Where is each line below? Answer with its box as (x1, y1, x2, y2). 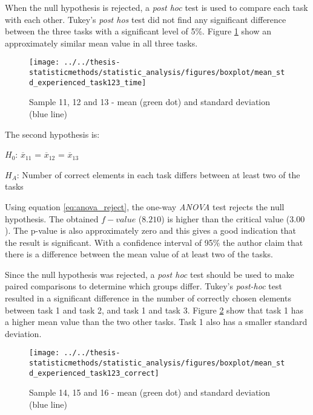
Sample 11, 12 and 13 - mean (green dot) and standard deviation (29, 95, 271, 108)
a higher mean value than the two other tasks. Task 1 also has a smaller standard (5, 315, 308, 328)
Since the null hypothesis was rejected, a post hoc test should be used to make (5, 268, 294, 280)
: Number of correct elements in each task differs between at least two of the (16, 168, 300, 181)
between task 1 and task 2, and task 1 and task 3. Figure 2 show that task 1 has (5, 303, 304, 316)
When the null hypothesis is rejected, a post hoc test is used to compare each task (5, 1, 308, 13)
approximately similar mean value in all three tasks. (5, 36, 198, 49)
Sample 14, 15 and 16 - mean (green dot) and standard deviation (29, 386, 271, 399)
